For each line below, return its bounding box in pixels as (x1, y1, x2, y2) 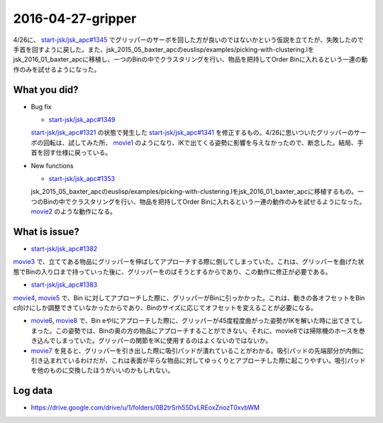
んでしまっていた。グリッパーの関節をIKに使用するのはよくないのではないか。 (43, 336, 272, 345)
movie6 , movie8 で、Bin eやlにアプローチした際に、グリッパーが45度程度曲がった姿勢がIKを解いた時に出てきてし (30, 317, 363, 325)
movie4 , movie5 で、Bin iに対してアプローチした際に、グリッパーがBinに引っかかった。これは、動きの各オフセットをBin (13, 293, 365, 302)
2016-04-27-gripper (13, 11, 137, 26)
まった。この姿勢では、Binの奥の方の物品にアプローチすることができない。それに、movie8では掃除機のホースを (30, 326, 360, 335)
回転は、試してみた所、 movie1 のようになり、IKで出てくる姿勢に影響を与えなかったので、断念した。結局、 (43, 138, 357, 147)
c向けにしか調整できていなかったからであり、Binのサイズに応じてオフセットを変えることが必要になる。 (13, 304, 317, 312)
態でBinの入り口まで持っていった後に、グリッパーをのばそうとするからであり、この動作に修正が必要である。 (13, 267, 333, 276)
